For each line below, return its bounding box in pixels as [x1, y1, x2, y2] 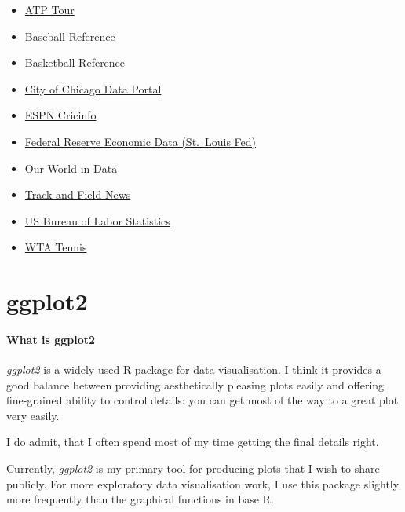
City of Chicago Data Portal [24, 80, 162, 97]
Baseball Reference [24, 27, 115, 44]
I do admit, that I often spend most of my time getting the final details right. [6, 433, 379, 450]
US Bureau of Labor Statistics [24, 212, 170, 229]
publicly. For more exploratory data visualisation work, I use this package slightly [6, 475, 400, 492]
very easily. [6, 407, 60, 423]
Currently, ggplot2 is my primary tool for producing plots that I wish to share [6, 460, 380, 477]
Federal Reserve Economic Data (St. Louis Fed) [24, 133, 257, 149]
